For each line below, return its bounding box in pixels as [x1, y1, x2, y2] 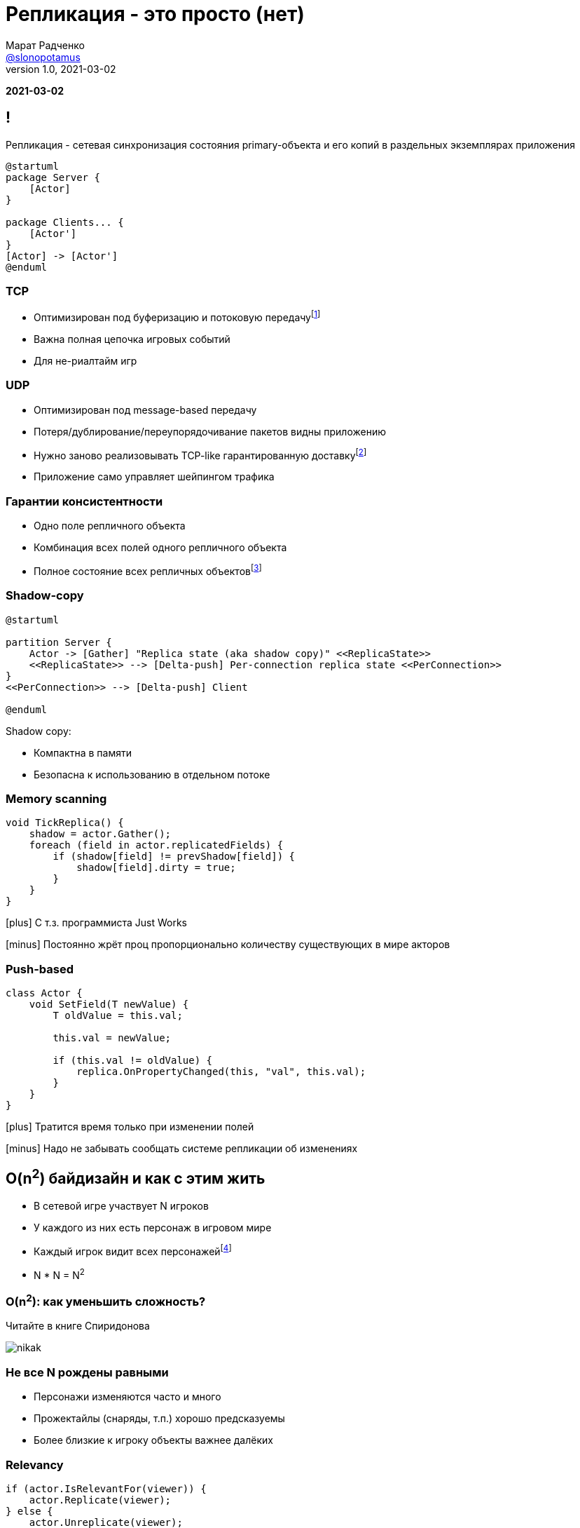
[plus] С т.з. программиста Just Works [6, 917, 187, 929]
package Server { [6, 171, 100, 183]
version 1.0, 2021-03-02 [6, 62, 116, 75]
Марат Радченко [6, 39, 85, 51]
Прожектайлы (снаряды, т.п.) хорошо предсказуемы [34, 1412, 285, 1425]
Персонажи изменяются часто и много [34, 1391, 221, 1403]
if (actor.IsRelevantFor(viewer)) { [6, 1482, 207, 1494]
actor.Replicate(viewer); [29, 1494, 172, 1506]
